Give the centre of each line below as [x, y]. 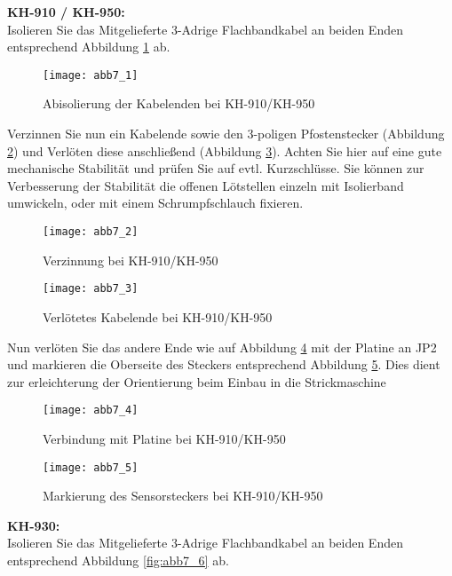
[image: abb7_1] [91, 75]
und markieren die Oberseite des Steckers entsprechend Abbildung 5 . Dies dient [224, 364]
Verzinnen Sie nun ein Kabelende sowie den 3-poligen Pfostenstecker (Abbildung [226, 134]
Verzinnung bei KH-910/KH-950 [131, 260]
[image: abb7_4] [91, 410]
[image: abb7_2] [91, 232]
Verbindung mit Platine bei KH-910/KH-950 [164, 438]
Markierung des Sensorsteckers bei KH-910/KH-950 [183, 496]
